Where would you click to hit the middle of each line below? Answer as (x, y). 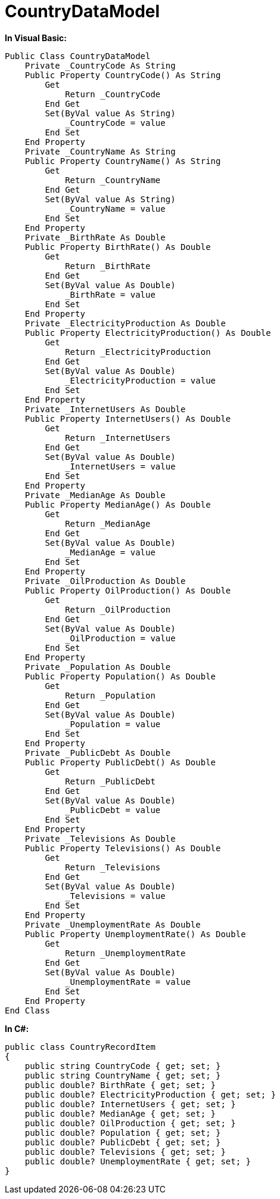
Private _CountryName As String (100, 151)
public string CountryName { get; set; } (123, 1075)
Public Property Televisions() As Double (123, 848)
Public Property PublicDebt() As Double (120, 762)
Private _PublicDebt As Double (98, 753)
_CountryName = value (115, 208)
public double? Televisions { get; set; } (125, 1152)
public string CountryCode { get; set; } (123, 1066)
